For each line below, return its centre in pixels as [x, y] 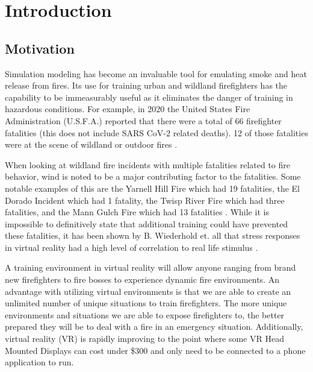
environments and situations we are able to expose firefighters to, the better [145, 314]
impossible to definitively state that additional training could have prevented [147, 223]
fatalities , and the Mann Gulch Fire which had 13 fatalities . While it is [137, 212]
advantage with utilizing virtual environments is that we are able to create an [148, 291]
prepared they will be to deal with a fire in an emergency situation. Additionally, [154, 326]
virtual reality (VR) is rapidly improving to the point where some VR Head [144, 339]
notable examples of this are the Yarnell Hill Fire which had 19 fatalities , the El [152, 188]
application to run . [39, 362]
